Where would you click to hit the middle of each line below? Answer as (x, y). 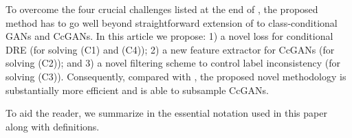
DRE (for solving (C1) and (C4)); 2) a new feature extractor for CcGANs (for (170, 49)
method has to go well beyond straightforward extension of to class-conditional (172, 22)
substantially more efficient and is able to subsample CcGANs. (137, 90)
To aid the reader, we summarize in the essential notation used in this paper (166, 113)
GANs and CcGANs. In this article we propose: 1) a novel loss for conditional (169, 36)
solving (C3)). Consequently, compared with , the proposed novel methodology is (176, 76)
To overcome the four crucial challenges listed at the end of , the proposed (162, 9)
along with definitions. (53, 126)
